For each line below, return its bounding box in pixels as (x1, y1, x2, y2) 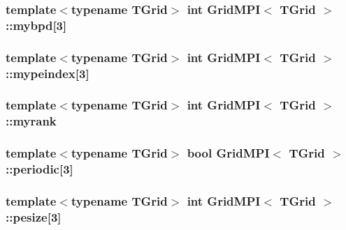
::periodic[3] (6, 160, 73, 178)
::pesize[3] (6, 208, 62, 225)
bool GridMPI (187, 144, 270, 162)
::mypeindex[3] (6, 64, 89, 82)
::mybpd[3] (6, 16, 67, 33)
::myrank (6, 112, 57, 130)
